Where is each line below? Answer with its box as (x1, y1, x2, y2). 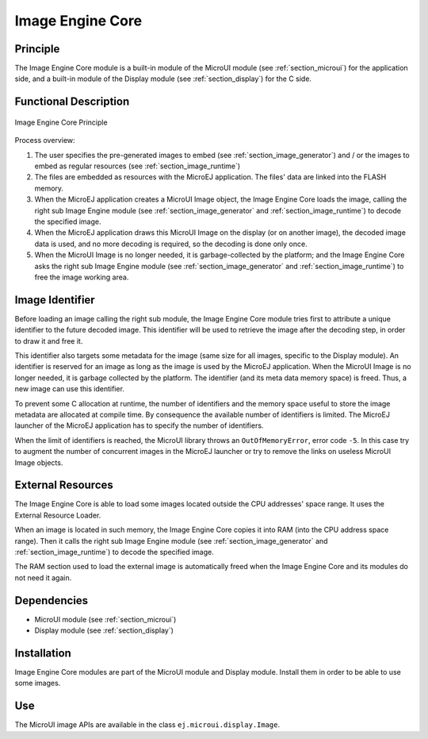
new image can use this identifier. (14, 384, 124, 394)
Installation (14, 646, 71, 660)
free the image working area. (34, 272, 129, 282)
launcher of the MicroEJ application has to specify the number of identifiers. (14, 421, 264, 430)
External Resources (14, 479, 114, 492)
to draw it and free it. (14, 336, 83, 345)
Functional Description (14, 95, 130, 109)
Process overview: (14, 136, 75, 145)
